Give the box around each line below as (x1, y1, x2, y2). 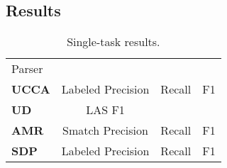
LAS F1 (86, 101, 125, 118)
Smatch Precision (62, 122, 148, 139)
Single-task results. (67, 33, 160, 50)
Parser (11, 60, 43, 77)
